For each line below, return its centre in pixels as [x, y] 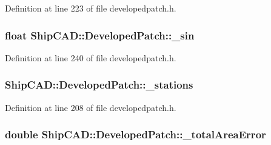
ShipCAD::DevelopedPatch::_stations [99, 85]
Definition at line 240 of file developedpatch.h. [91, 57]
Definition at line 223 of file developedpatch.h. [91, 8]
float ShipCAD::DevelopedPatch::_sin [100, 35]
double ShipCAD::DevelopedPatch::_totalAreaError [135, 134]
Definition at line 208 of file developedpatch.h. [91, 107]
